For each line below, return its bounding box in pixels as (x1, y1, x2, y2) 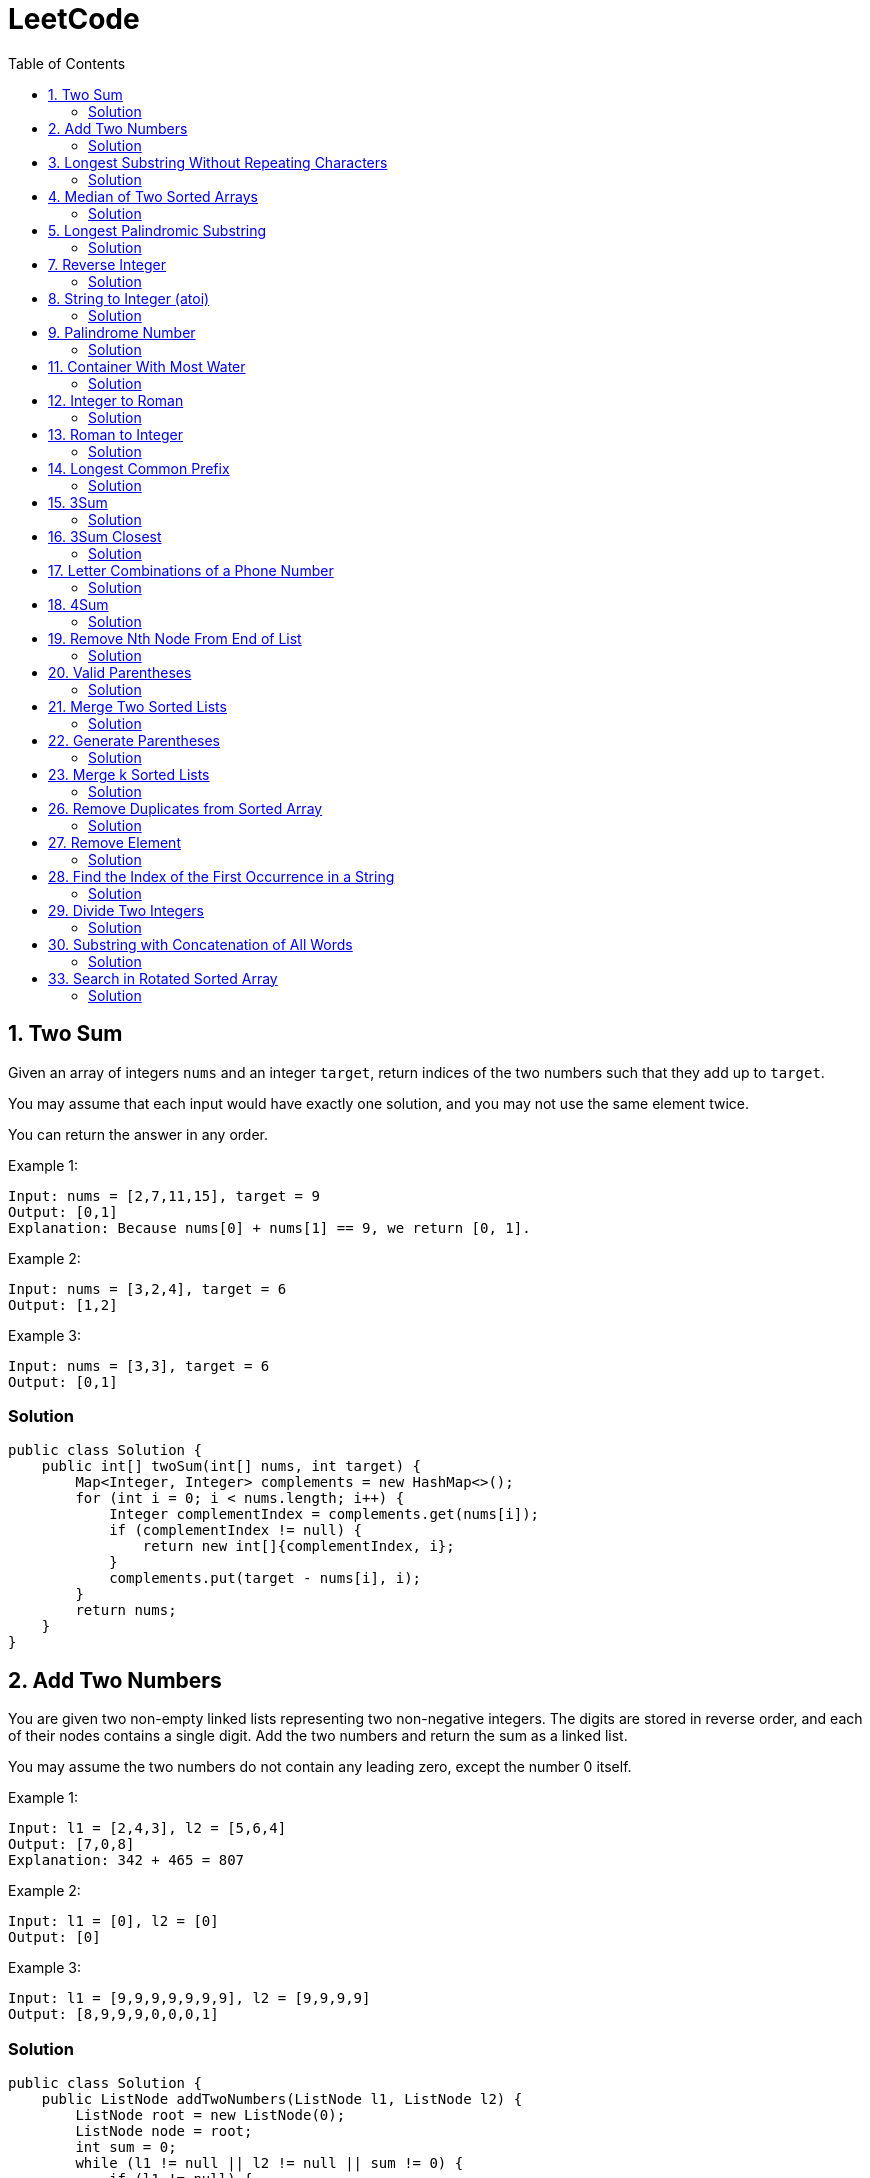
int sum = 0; (75, 2138, 177, 2155)
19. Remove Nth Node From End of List (48, 629, 302, 647)
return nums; (75, 1602, 177, 1619)
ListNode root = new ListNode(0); (75, 2106, 346, 2123)
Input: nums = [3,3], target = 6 (8, 1357, 270, 1374)
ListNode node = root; (75, 2122, 253, 2139)
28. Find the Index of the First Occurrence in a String (48, 867, 395, 885)
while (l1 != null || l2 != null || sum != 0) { (75, 2154, 464, 2171)
